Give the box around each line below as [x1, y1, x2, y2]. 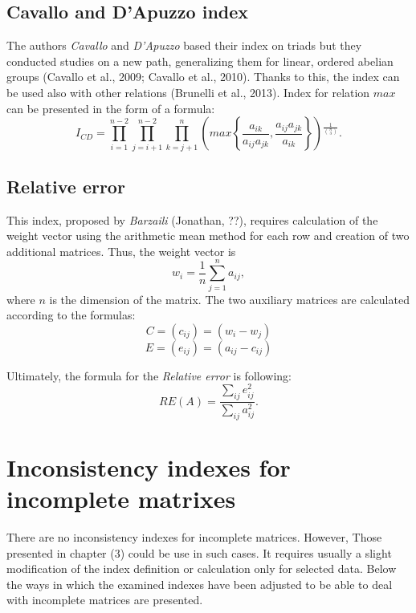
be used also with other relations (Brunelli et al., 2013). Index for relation [6, 83, 370, 100]
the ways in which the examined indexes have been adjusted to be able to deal [6, 575, 393, 592]
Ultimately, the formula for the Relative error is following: [6, 367, 292, 384]
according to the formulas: [6, 306, 136, 323]
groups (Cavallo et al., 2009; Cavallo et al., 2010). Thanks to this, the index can [6, 68, 400, 85]
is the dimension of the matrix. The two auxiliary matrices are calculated [49, 290, 410, 307]
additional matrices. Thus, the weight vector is [6, 242, 236, 259]
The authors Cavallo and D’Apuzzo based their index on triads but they [6, 37, 362, 54]
